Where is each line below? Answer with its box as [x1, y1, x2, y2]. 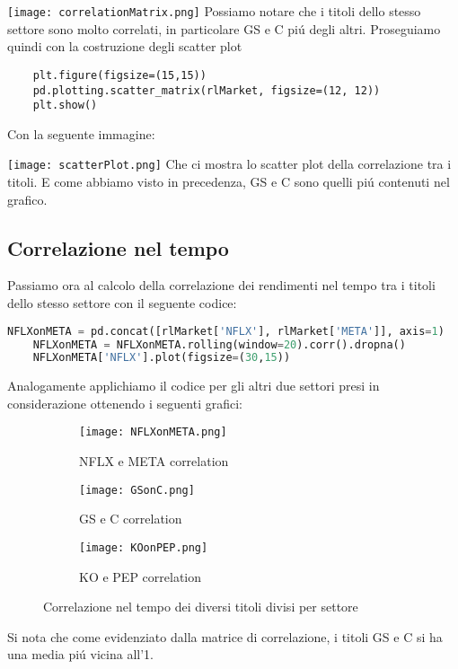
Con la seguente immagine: [7, 124, 155, 143]
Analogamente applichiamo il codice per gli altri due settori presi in [7, 376, 380, 395]
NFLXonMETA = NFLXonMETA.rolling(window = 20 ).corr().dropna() [32, 338, 406, 351]
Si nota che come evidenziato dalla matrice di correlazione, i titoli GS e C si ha [7, 627, 443, 646]
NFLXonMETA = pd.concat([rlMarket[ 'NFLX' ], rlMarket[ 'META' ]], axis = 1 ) [7, 324, 445, 338]
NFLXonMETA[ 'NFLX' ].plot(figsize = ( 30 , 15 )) [32, 351, 291, 365]
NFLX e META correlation [79, 452, 229, 471]
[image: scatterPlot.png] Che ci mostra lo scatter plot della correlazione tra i [7, 154, 452, 173]
